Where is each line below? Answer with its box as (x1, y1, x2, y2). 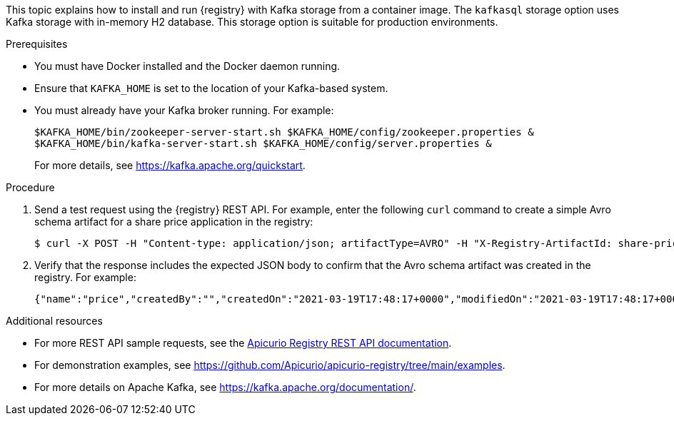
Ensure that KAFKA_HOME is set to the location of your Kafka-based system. (34, 82, 388, 94)
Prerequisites (6, 38, 68, 50)
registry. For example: (34, 271, 136, 283)
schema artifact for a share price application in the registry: (34, 215, 313, 228)
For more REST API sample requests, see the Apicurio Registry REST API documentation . (34, 337, 452, 349)
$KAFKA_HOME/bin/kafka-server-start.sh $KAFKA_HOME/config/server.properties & (34, 138, 492, 149)
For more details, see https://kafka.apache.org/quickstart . (34, 159, 306, 171)
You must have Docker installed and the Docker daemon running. (34, 60, 341, 72)
